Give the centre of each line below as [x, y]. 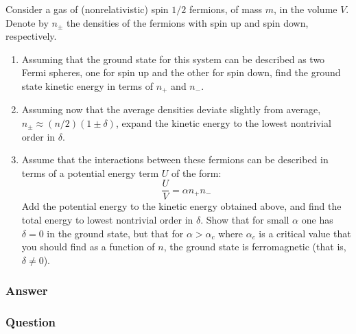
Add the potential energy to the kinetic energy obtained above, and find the [181, 206]
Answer [27, 290]
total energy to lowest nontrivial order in [107, 220]
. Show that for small [245, 220]
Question [31, 322]
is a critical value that [305, 233]
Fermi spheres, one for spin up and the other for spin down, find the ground [181, 72]
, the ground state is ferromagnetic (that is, [255, 247]
